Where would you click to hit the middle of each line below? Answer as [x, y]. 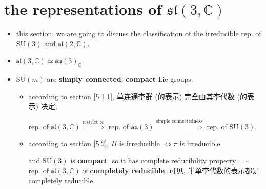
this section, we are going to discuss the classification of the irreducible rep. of [139, 33]
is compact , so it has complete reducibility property [153, 160]
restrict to [93, 122]
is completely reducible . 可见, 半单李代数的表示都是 [171, 170]
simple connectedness [179, 121]
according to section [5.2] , [69, 143]
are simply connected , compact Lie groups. [120, 79]
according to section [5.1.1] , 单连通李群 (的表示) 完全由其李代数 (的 [138, 96]
